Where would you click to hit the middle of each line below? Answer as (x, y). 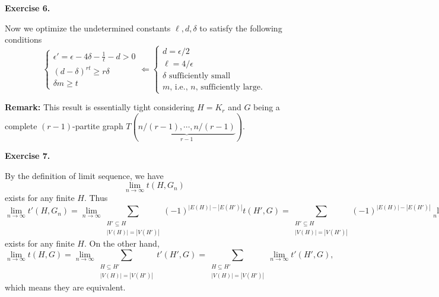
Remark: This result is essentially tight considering (100, 107)
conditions (23, 39)
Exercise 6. (28, 8)
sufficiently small (200, 76)
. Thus (96, 198)
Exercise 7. (28, 155)
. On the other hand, (122, 243)
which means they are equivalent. (65, 287)
